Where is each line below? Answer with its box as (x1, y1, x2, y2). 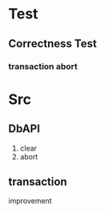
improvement (8, 196, 52, 206)
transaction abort (8, 61, 78, 72)
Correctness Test (8, 37, 98, 50)
